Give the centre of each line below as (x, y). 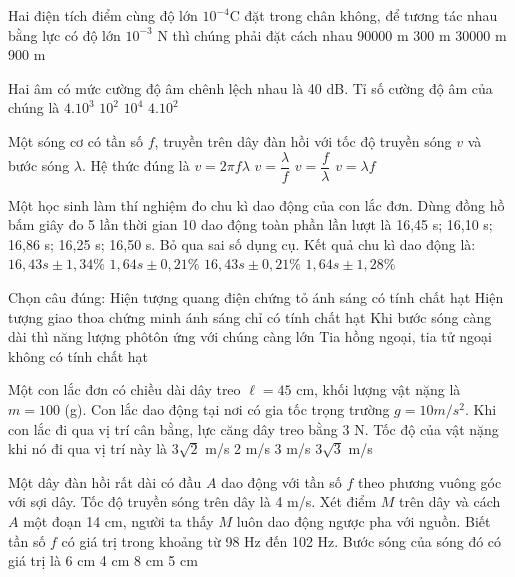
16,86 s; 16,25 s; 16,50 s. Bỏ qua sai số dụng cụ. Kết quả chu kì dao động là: (242, 243)
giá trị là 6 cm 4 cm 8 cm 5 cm (103, 560)
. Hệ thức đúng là (135, 165)
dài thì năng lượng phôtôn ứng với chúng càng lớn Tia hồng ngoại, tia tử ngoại (250, 336)
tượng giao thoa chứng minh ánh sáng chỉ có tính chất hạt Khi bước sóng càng (250, 316)
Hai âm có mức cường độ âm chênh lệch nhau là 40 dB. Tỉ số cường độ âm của (250, 87)
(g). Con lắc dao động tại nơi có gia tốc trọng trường (227, 408)
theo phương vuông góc (430, 481)
